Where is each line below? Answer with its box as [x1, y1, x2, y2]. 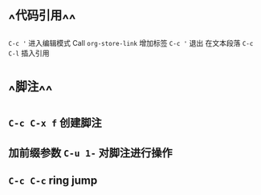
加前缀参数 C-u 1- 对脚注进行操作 [8, 146, 173, 160]
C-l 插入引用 [8, 48, 50, 58]
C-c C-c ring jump [8, 173, 98, 187]
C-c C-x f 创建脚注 [8, 116, 102, 130]
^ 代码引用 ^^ [8, 8, 76, 29]
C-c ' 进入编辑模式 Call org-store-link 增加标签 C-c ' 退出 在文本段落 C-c [8, 39, 254, 48]
